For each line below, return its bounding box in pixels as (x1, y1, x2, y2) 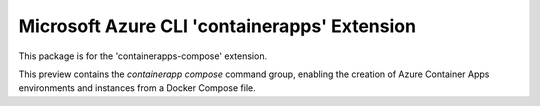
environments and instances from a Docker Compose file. (18, 82, 256, 94)
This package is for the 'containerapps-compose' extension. (18, 50, 268, 62)
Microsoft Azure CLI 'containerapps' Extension (18, 15, 417, 37)
